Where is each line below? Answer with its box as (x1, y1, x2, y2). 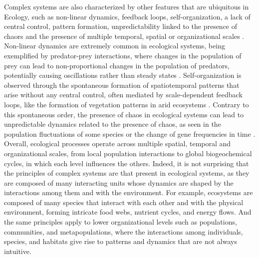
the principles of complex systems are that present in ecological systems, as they (4, 168, 250, 178)
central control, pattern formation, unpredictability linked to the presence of (4, 21, 238, 31)
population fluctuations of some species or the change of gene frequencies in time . (4, 128, 256, 139)
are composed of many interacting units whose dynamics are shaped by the (4, 177, 234, 188)
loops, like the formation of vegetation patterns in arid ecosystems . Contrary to (4, 99, 249, 109)
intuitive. (4, 246, 31, 256)
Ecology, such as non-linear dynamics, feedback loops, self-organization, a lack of (4, 11, 251, 21)
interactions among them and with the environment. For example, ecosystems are (4, 187, 253, 198)
